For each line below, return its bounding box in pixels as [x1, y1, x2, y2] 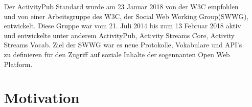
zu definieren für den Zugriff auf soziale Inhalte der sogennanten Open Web [4, 49, 230, 59]
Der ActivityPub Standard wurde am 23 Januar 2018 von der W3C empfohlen [4, 1, 239, 11]
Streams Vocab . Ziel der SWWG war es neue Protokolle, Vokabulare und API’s [4, 40, 242, 50]
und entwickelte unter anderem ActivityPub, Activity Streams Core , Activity [4, 30, 235, 40]
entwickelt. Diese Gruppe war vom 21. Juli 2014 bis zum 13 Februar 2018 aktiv [4, 21, 241, 31]
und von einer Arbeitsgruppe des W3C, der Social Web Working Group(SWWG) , [4, 11, 249, 21]
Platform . [4, 59, 33, 69]
